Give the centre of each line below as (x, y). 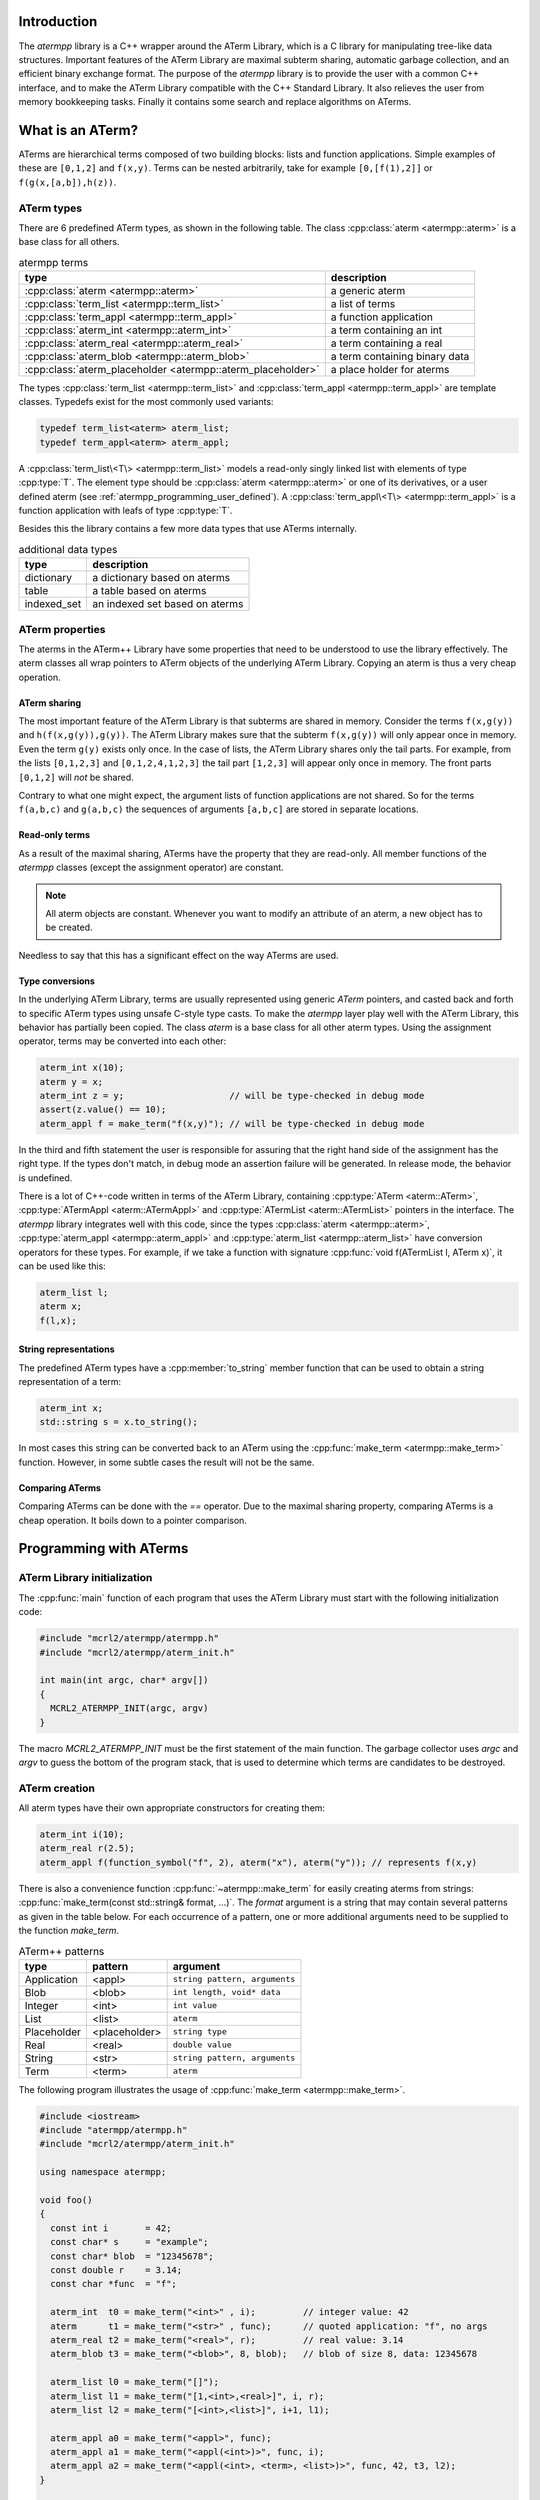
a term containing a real (386, 343)
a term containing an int (386, 330)
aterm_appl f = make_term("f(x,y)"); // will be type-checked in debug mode (232, 1123)
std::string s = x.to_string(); (119, 1422)
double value (202, 2045)
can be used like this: (62, 1266)
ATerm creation (56, 1788)
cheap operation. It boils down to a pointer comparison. (132, 1520)
